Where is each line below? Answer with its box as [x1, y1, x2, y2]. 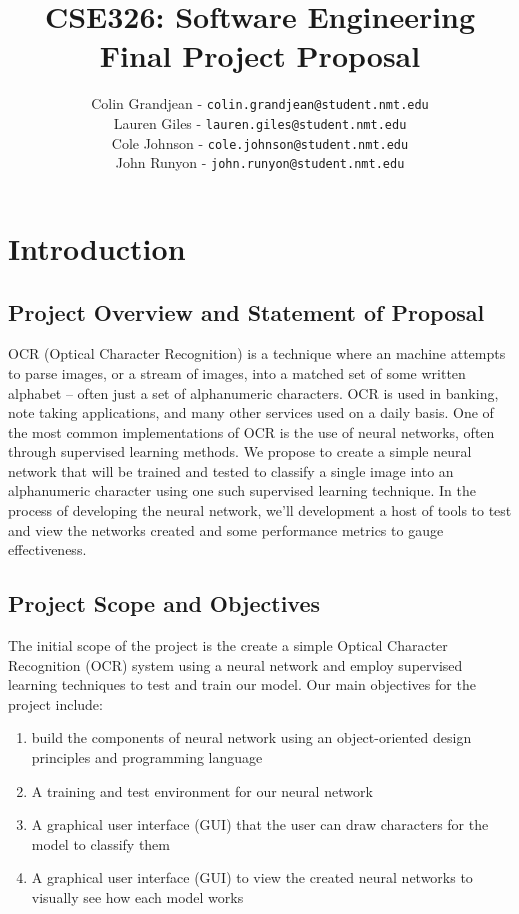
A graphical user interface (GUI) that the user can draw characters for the [31, 814, 489, 835]
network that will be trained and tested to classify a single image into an [8, 460, 454, 481]
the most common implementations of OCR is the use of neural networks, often [8, 421, 495, 442]
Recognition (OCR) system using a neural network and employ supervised [8, 654, 463, 675]
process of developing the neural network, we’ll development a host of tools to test [8, 500, 512, 521]
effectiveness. [8, 539, 87, 560]
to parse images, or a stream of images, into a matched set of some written [8, 362, 466, 383]
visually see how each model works [31, 887, 244, 907]
